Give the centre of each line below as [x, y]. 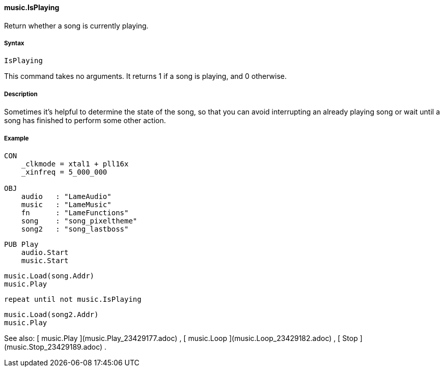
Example [17, 138]
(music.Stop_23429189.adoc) [53, 347]
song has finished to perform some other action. [85, 121]
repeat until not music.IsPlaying [73, 299]
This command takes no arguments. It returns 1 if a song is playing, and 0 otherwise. [146, 76]
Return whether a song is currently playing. [76, 25]
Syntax [14, 43]
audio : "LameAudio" [66, 196]
